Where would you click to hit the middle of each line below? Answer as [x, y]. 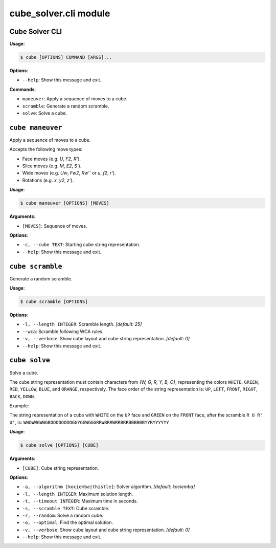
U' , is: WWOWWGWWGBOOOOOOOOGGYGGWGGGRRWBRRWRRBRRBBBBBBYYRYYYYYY [89, 422]
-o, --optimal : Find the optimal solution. [68, 522]
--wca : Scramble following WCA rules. [63, 331]
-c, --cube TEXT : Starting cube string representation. [81, 245]
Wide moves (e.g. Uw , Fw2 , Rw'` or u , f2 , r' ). [69, 173]
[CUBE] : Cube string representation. [61, 468]
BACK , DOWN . [22, 396]
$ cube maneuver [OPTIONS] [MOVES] [65, 203]
